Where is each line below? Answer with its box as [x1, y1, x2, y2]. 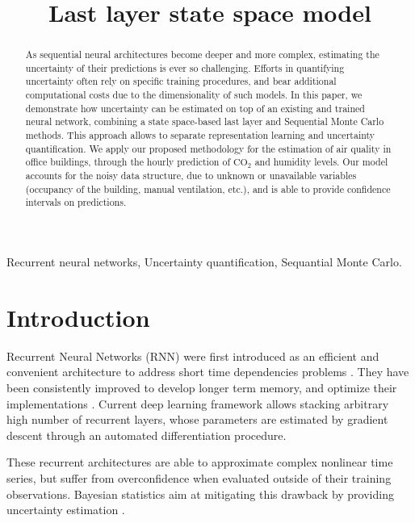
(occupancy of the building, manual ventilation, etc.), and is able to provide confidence [25, 182, 391, 195]
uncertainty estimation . [6, 501, 125, 518]
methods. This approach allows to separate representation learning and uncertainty [25, 128, 375, 142]
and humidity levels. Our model [254, 155, 388, 169]
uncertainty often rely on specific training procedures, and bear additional [25, 74, 337, 88]
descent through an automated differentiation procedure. [6, 426, 287, 443]
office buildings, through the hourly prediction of [25, 155, 231, 169]
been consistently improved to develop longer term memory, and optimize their [6, 379, 397, 395]
